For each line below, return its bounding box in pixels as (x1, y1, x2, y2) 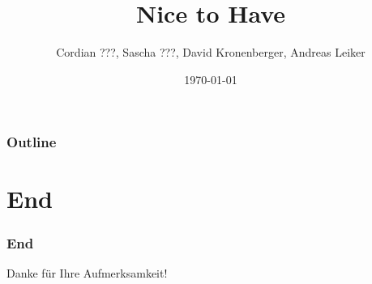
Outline (6, 132, 57, 152)
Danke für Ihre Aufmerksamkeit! (6, 264, 168, 281)
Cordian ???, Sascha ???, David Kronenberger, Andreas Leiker (56, 44, 366, 61)
